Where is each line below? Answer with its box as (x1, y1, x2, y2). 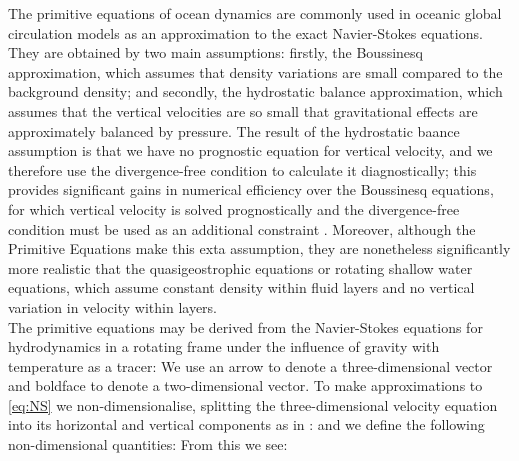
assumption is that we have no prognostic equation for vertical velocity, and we (8, 140, 493, 161)
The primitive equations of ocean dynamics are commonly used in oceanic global (8, 3, 502, 23)
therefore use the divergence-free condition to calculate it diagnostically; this (8, 159, 477, 180)
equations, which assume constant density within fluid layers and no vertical (8, 277, 475, 298)
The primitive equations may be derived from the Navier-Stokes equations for (8, 316, 483, 337)
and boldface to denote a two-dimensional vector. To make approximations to (8, 375, 483, 396)
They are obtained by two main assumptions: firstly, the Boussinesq (8, 42, 423, 63)
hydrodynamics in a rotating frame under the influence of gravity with (8, 336, 440, 357)
